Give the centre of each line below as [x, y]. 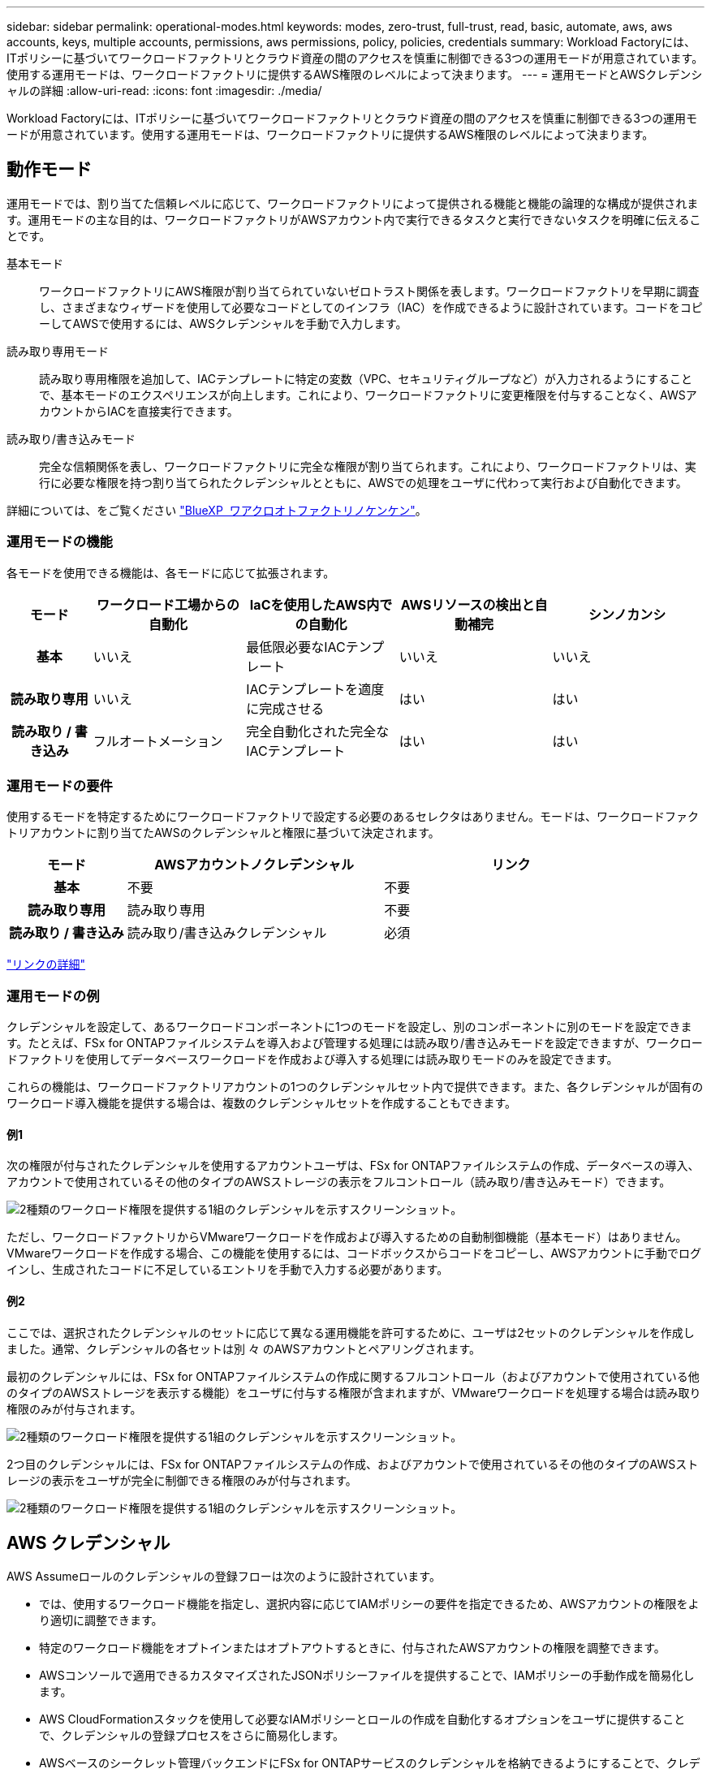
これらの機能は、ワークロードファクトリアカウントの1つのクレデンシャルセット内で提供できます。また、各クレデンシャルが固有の [355, 1087]
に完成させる [285, 708]
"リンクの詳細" [46, 964]
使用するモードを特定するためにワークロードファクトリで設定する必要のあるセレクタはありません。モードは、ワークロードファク [353, 817]
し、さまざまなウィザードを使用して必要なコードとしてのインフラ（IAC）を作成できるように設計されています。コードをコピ [371, 307]
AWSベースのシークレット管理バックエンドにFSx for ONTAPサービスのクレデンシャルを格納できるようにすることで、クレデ [370, 1763]
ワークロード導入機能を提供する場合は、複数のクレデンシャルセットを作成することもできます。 [262, 1103]
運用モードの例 [53, 996]
